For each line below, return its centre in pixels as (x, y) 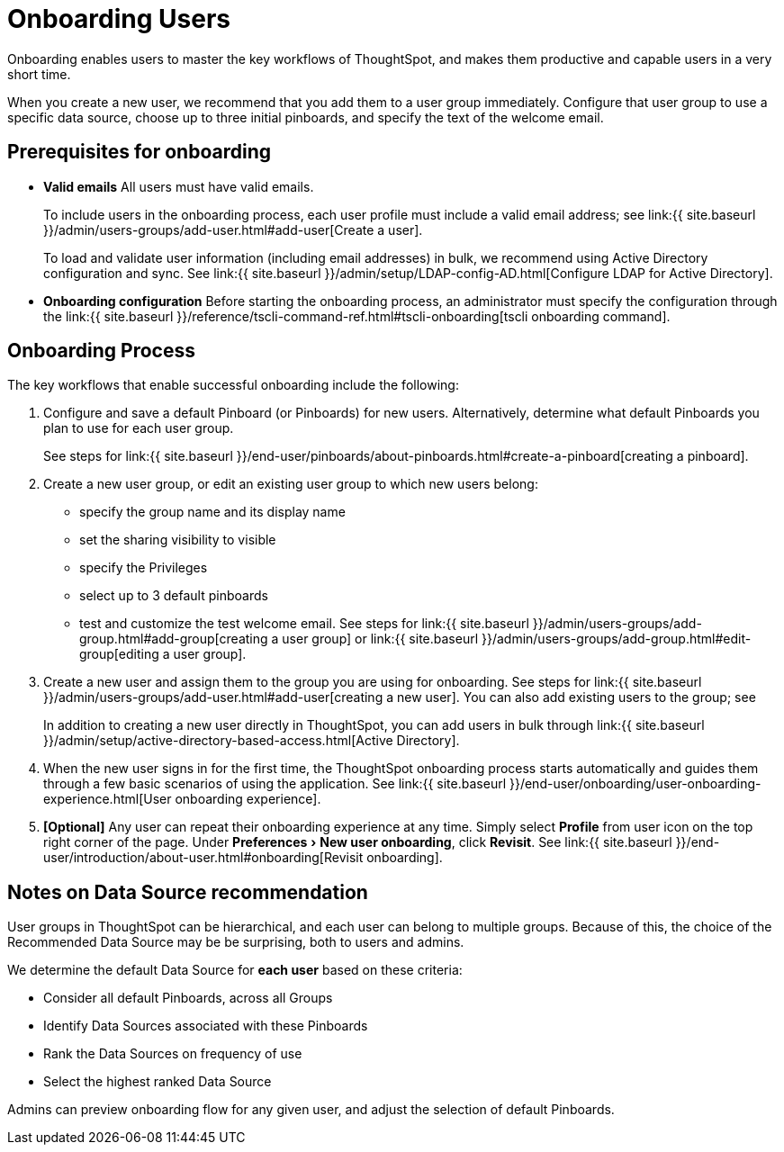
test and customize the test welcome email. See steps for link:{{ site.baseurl (304, 624)
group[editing (119, 654)
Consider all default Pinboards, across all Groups (188, 998)
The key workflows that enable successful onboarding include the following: (233, 385)
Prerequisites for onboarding (139, 152)
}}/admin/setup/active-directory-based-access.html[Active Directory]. (252, 741)
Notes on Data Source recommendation (188, 892)
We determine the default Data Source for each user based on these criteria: (235, 970)
